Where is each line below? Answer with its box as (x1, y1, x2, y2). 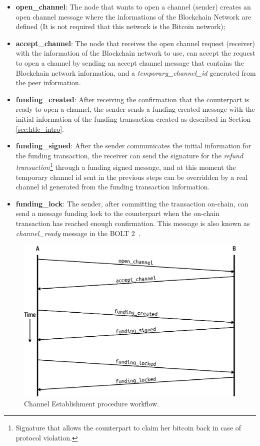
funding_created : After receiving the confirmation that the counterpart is (15, 94, 249, 104)
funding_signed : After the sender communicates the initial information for (15, 140, 251, 151)
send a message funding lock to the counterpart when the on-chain (15, 208, 219, 218)
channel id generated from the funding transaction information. (15, 181, 210, 192)
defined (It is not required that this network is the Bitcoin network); (15, 21, 225, 32)
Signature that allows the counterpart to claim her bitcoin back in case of (15, 422, 241, 433)
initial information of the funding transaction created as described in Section (15, 113, 251, 124)
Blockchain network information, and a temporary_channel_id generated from (15, 67, 256, 78)
